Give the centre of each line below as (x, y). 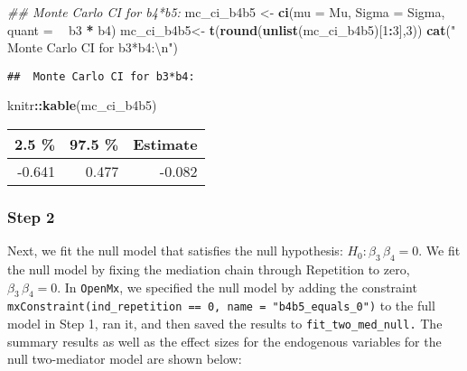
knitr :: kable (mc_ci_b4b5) (82, 105)
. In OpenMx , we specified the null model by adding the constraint (237, 287)
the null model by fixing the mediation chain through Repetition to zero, (209, 269)
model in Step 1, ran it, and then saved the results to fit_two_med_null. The (225, 324)
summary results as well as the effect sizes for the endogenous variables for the (224, 341)
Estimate (165, 144)
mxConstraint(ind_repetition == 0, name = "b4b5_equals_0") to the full (221, 306)
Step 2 (31, 216)
